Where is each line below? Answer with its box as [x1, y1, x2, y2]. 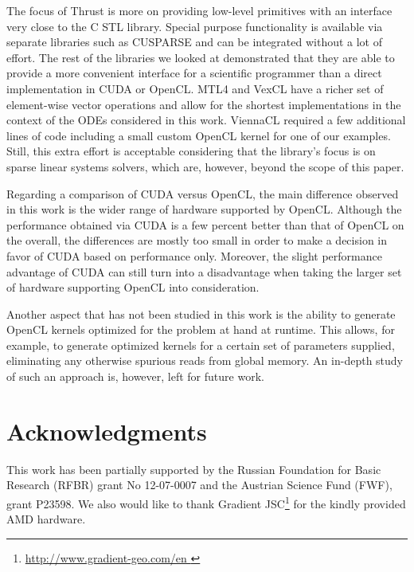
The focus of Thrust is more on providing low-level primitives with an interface [6, 2, 393, 18]
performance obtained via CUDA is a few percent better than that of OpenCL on [6, 216, 404, 233]
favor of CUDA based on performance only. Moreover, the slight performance [6, 247, 382, 264]
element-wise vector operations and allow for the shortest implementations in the [6, 96, 401, 112]
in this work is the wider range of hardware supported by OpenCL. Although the [6, 201, 402, 217]
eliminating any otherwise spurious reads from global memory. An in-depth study [6, 352, 404, 369]
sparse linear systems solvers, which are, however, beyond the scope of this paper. [6, 158, 404, 174]
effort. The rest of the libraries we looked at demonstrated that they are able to [6, 49, 395, 65]
